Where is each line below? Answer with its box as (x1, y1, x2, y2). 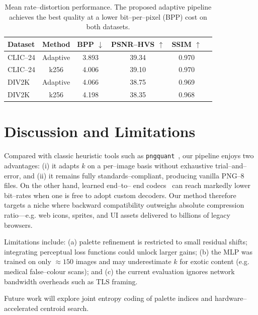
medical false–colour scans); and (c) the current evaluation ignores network (4, 266, 235, 276)
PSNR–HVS (111, 38, 155, 49)
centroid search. (40, 302, 89, 313)
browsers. (4, 219, 33, 230)
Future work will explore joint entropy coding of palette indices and (4, 293, 213, 303)
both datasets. (86, 21, 130, 32)
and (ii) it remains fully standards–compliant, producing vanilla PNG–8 (23, 170, 244, 180)
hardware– (214, 293, 247, 303)
